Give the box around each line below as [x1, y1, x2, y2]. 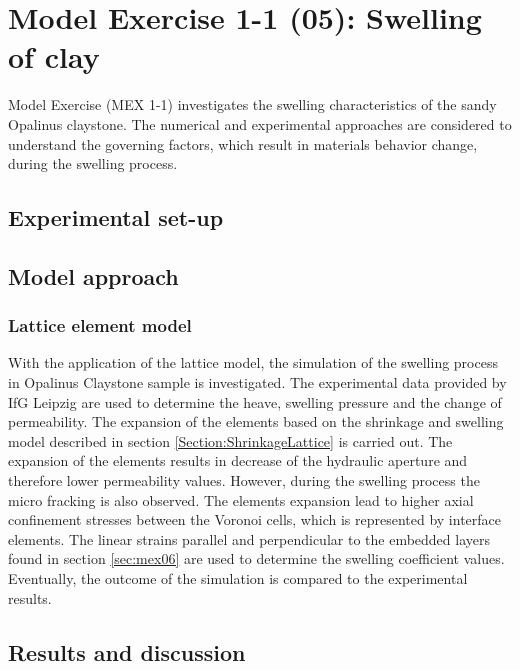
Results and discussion [8, 636, 246, 667]
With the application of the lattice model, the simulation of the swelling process [8, 352, 498, 373]
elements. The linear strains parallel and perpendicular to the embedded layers [8, 528, 490, 549]
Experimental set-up [8, 202, 224, 233]
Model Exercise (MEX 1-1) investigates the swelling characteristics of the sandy [8, 94, 497, 115]
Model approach [8, 260, 179, 291]
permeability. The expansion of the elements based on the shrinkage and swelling [8, 411, 504, 432]
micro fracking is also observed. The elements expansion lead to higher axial [8, 489, 474, 510]
